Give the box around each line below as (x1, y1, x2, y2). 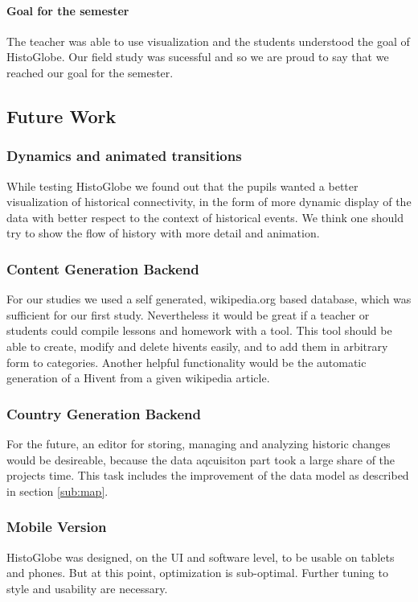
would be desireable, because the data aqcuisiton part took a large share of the (6, 451, 395, 468)
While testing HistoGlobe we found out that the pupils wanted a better (6, 177, 359, 194)
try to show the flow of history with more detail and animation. (6, 225, 320, 241)
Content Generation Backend (6, 258, 199, 278)
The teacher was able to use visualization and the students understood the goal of (6, 32, 410, 49)
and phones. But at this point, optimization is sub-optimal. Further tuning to (6, 564, 388, 581)
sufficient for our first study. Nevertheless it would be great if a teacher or (6, 306, 370, 323)
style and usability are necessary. (6, 579, 168, 596)
